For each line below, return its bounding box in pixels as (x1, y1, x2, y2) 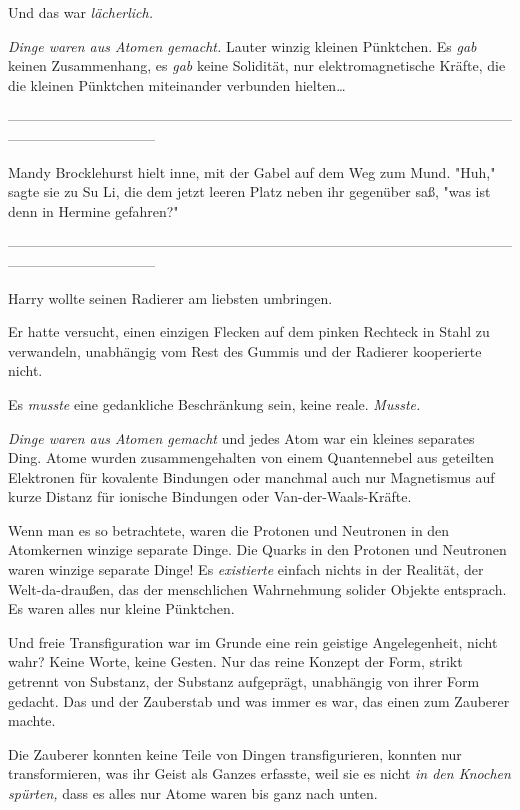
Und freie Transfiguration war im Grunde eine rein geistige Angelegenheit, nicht (8, 631, 498, 652)
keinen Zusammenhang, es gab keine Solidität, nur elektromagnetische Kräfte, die (8, 55, 506, 76)
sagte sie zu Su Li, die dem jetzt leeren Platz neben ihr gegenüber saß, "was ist (8, 181, 491, 202)
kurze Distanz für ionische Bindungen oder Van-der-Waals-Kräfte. (8, 486, 412, 507)
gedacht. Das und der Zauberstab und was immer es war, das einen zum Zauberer (8, 690, 510, 711)
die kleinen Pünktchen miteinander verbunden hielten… (8, 74, 346, 95)
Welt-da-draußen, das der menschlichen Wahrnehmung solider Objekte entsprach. (8, 578, 507, 599)
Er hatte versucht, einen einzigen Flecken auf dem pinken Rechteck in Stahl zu (8, 321, 490, 342)
